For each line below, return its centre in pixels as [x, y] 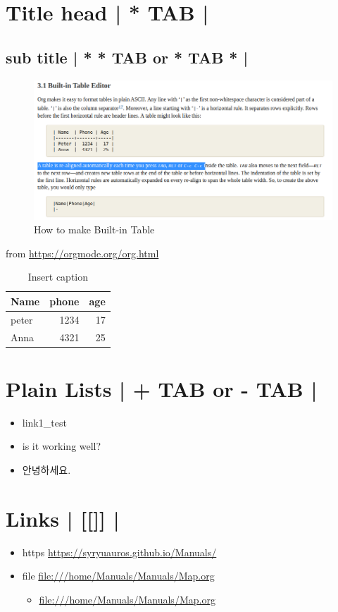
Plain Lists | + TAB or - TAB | [162, 388]
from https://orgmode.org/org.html [82, 253]
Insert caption [58, 277]
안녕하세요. [46, 470]
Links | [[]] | [63, 518]
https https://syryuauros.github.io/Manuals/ [119, 552]
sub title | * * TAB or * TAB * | [127, 57]
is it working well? [62, 446]
